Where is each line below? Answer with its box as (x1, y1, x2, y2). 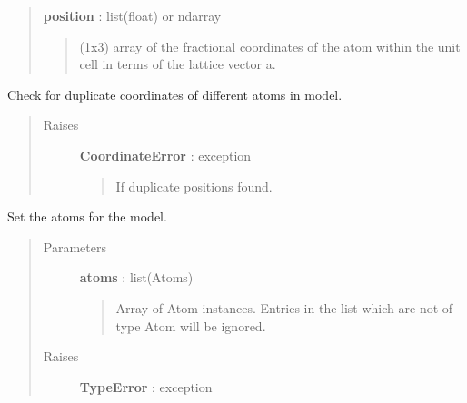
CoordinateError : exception (79, 145, 252, 164)
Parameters (43, 237, 106, 256)
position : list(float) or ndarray (43, 6, 222, 25)
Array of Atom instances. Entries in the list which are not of (115, 298, 453, 317)
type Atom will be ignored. (115, 316, 266, 335)
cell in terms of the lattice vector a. (79, 54, 276, 74)
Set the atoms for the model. (7, 207, 167, 226)
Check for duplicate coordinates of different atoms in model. (7, 84, 343, 103)
